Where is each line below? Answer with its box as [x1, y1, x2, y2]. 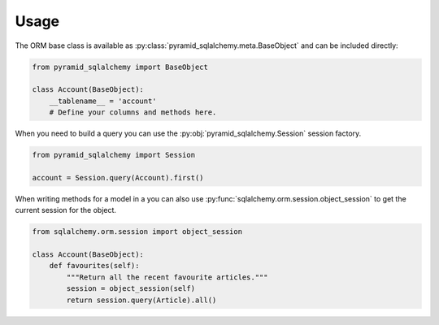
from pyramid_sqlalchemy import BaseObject [32, 62, 209, 71]
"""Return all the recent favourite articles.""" [66, 272, 268, 282]
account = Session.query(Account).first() [32, 173, 204, 182]
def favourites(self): [49, 261, 140, 271]
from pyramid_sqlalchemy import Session [32, 150, 195, 160]
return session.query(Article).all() [66, 295, 217, 305]
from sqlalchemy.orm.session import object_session [32, 227, 243, 236]
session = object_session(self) [66, 284, 195, 293]
